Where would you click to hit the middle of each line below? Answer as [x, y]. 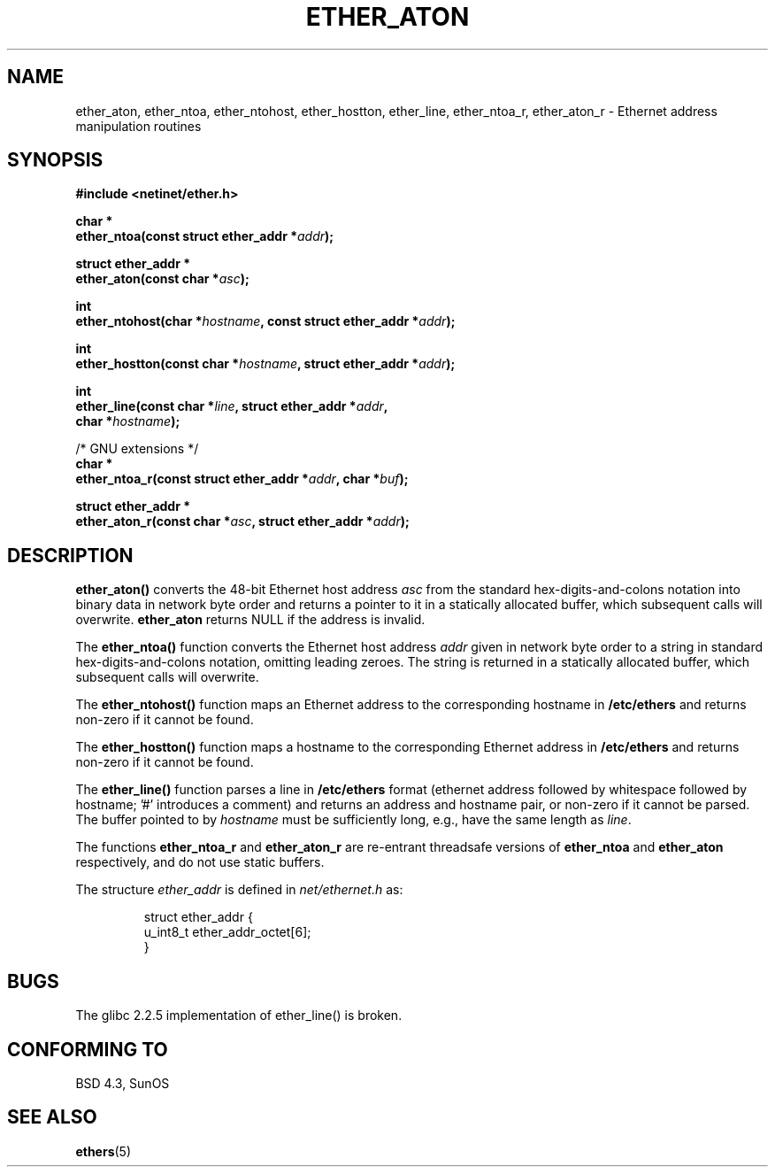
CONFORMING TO [88, 1049]
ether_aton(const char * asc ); [162, 279]
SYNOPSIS [55, 160]
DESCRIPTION [70, 555]
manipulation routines [138, 126]
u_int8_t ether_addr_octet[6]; [227, 932]
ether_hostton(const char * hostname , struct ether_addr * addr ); [265, 364]
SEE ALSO [52, 1117]
